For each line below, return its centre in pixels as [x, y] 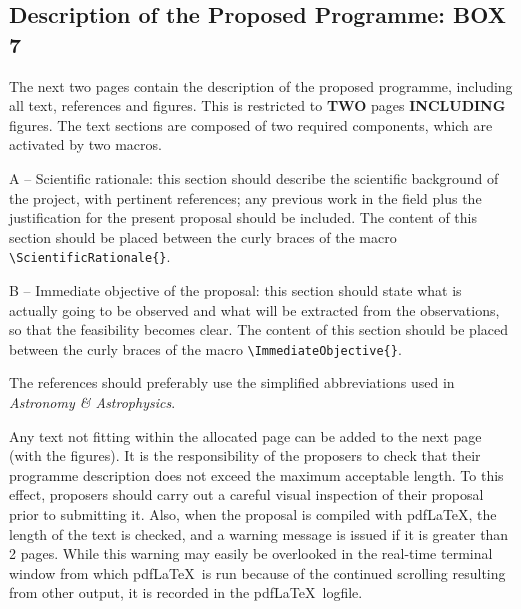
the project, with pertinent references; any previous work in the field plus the [245, 197]
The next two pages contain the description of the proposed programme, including [261, 85]
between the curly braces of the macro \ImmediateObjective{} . [205, 348]
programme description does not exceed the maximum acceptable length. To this [256, 474]
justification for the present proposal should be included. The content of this [243, 217]
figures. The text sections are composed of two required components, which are [251, 124]
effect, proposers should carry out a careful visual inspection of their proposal [246, 494]
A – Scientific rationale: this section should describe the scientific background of [254, 177]
